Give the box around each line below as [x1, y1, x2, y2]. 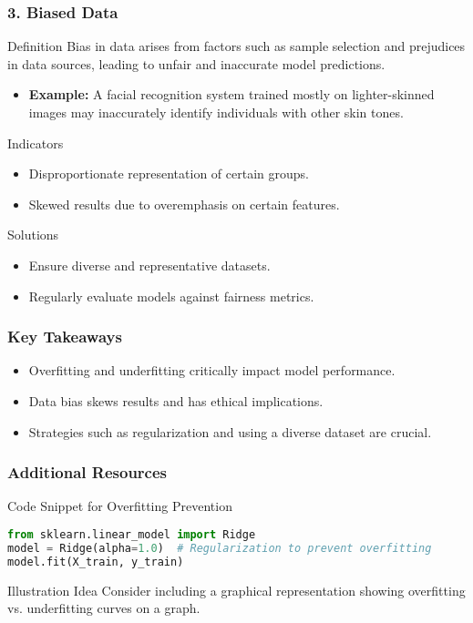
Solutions [7, 225, 59, 244]
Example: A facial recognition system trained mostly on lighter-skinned [28, 85, 435, 104]
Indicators [7, 133, 64, 152]
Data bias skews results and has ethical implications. [28, 391, 324, 410]
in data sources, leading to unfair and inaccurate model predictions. [7, 54, 386, 73]
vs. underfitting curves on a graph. [7, 598, 201, 618]
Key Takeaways [7, 325, 122, 348]
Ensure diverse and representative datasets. [28, 255, 271, 274]
